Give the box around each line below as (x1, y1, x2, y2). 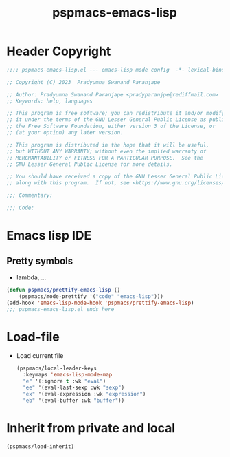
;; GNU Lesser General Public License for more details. (6, 160, 173, 168)
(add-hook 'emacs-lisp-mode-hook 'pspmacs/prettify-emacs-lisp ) (6, 299, 194, 306)
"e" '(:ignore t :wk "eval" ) (23, 378, 106, 385)
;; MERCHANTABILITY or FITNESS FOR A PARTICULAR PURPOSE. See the (6, 154, 204, 161)
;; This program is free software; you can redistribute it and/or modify (6, 110, 225, 117)
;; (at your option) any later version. (6, 129, 124, 136)
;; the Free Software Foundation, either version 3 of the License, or (6, 123, 216, 130)
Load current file (16, 352, 64, 360)
